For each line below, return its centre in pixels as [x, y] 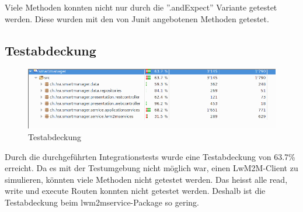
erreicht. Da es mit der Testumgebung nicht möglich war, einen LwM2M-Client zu [151, 168]
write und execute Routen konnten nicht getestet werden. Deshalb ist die [135, 191]
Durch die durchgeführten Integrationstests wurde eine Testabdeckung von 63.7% [150, 156]
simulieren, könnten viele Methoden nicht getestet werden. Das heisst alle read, [146, 179]
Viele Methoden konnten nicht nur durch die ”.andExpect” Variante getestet [141, 7]
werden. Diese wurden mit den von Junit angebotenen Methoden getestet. [137, 18]
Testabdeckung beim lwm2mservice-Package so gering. [102, 202]
